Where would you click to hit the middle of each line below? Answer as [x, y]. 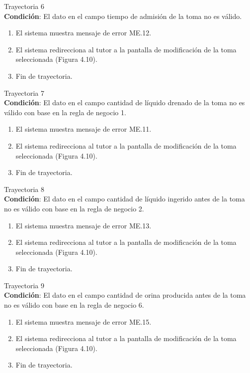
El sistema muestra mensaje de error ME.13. [83, 225]
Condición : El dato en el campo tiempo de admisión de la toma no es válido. [123, 16]
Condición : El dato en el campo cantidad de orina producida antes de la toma [125, 295]
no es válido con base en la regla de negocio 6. [74, 305]
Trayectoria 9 [24, 285]
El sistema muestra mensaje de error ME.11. [83, 129]
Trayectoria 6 [24, 6]
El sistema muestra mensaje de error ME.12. [83, 33]
